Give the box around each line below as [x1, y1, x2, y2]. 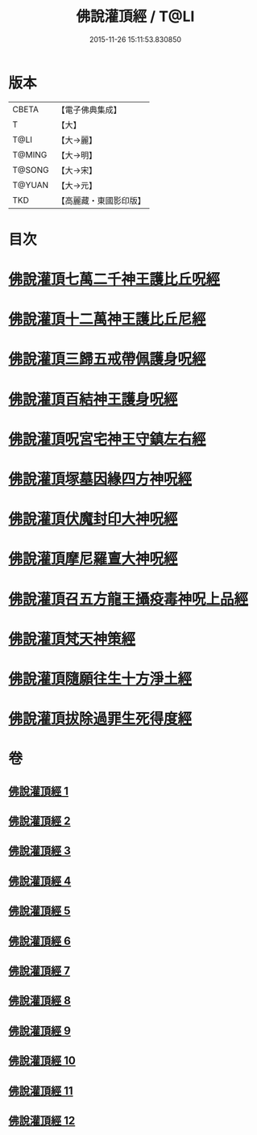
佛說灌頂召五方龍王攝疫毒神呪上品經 [8, 590, 249, 608]
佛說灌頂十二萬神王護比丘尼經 [8, 310, 207, 329]
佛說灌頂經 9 [8, 1024, 71, 1037]
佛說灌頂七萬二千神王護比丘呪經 [8, 270, 221, 289]
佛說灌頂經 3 [8, 844, 71, 858]
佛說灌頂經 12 [8, 1114, 76, 1127]
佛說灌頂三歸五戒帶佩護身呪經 [8, 350, 207, 368]
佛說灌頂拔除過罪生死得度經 [8, 710, 193, 728]
